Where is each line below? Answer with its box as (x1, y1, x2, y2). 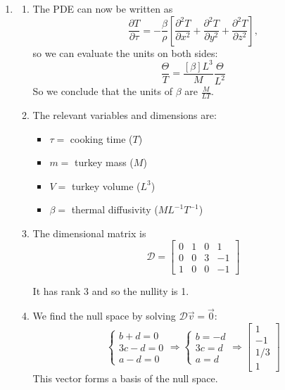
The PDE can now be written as (32, 1, 173, 15)
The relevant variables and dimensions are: (32, 107, 217, 122)
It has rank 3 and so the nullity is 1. (32, 283, 189, 298)
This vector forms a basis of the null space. (32, 371, 218, 386)
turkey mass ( (75, 155, 134, 170)
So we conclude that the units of (32, 84, 173, 99)
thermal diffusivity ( (71, 202, 158, 217)
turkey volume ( (71, 178, 141, 193)
